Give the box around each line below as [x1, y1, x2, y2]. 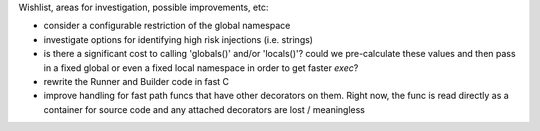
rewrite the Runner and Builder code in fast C [43, 75, 230, 87]
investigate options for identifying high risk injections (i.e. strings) [43, 33, 314, 45]
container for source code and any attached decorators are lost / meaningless [43, 103, 365, 115]
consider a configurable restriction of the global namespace [43, 20, 291, 32]
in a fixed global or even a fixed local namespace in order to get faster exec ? [43, 61, 359, 74]
